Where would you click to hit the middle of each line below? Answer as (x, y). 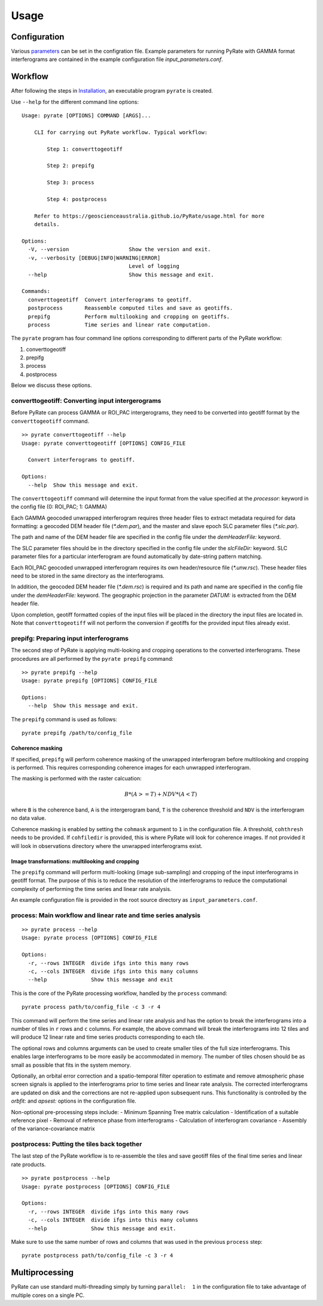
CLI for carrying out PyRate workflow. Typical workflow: (121, 132)
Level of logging (154, 266)
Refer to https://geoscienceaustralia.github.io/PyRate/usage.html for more (149, 216)
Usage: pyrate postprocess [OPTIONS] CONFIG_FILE (96, 1186)
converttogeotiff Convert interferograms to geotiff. (110, 300)
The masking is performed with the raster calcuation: (76, 779)
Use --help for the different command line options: (75, 102)
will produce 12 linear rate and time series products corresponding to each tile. (108, 1037)
